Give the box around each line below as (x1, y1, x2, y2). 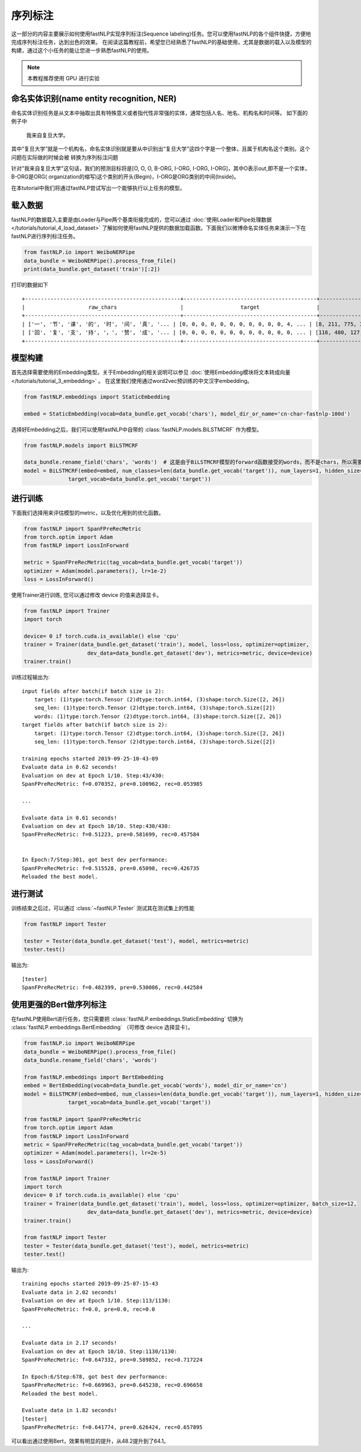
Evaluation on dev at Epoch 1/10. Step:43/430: (22, 772, 165, 779)
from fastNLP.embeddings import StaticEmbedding (23, 393, 170, 400)
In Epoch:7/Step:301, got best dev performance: (22, 856, 168, 863)
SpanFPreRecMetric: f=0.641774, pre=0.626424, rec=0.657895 (22, 1424, 203, 1431)
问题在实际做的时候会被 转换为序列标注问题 (11, 154, 119, 161)
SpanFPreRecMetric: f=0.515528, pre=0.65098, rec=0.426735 (22, 865, 200, 871)
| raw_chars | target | (22, 303, 320, 311)
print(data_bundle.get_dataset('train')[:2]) (23, 266, 161, 273)
